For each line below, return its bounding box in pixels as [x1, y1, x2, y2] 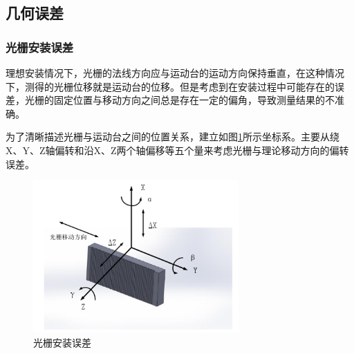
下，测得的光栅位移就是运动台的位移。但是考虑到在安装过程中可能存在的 [6, 79, 335, 93]
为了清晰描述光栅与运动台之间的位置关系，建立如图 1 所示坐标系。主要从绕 [6, 129, 339, 144]
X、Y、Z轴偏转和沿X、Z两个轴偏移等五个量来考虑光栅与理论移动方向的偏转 [6, 142, 349, 157]
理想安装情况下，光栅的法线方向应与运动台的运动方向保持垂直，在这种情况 [6, 66, 344, 80]
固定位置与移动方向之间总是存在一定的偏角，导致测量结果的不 [53, 93, 335, 107]
